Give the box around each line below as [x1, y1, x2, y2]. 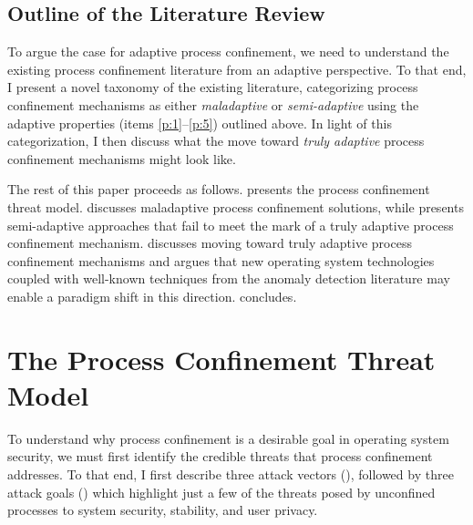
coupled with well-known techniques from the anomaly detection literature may [7, 269, 450, 288]
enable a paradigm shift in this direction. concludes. [7, 286, 297, 305]
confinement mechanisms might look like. [7, 149, 236, 168]
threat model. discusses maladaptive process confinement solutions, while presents [7, 197, 464, 216]
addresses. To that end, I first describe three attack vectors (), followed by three [7, 465, 454, 484]
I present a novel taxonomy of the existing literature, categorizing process [7, 77, 418, 97]
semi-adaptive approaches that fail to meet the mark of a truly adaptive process [7, 215, 454, 234]
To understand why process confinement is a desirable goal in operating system [7, 428, 449, 448]
